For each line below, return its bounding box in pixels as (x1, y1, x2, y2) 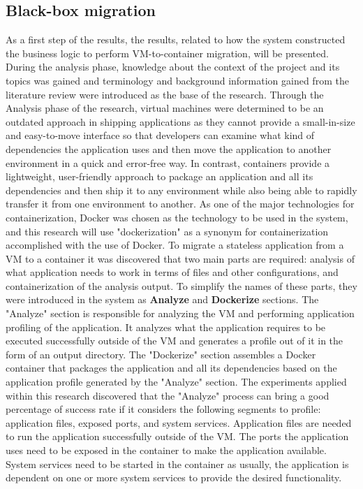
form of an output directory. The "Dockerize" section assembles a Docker (6, 346, 316, 361)
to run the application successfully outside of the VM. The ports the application (6, 429, 349, 444)
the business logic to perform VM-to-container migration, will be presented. (6, 45, 329, 60)
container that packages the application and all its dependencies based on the (6, 360, 337, 375)
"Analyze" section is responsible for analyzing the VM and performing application (6, 306, 355, 321)
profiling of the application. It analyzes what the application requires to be (6, 319, 326, 334)
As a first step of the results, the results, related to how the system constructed (6, 32, 346, 47)
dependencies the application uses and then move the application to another (6, 141, 332, 156)
